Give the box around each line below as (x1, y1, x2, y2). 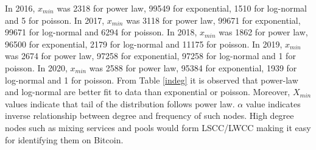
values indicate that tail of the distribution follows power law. (5, 97, 235, 110)
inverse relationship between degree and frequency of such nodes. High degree (5, 109, 294, 122)
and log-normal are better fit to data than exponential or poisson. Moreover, (5, 85, 290, 98)
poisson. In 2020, (5, 61, 68, 74)
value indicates (245, 97, 301, 110)
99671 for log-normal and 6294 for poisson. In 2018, (5, 26, 197, 38)
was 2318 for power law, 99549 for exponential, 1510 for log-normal (57, 2, 307, 14)
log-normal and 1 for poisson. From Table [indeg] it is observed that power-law (5, 73, 298, 86)
